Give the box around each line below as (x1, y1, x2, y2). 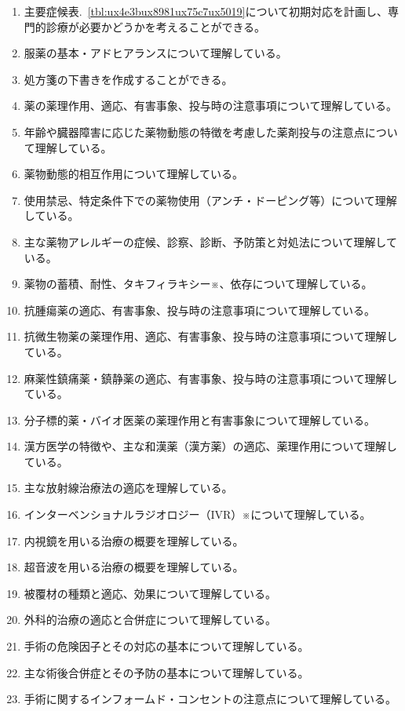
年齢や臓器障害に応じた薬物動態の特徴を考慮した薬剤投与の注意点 (24, 123, 365, 140)
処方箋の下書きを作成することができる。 (24, 71, 233, 87)
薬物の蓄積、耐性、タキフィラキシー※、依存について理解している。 (24, 275, 373, 292)
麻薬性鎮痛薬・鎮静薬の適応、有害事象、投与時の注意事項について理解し (24, 370, 398, 386)
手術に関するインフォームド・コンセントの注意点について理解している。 (24, 691, 397, 707)
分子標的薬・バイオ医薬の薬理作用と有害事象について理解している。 (24, 411, 375, 428)
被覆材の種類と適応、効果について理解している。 (24, 585, 276, 601)
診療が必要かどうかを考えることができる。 (46, 18, 266, 35)
